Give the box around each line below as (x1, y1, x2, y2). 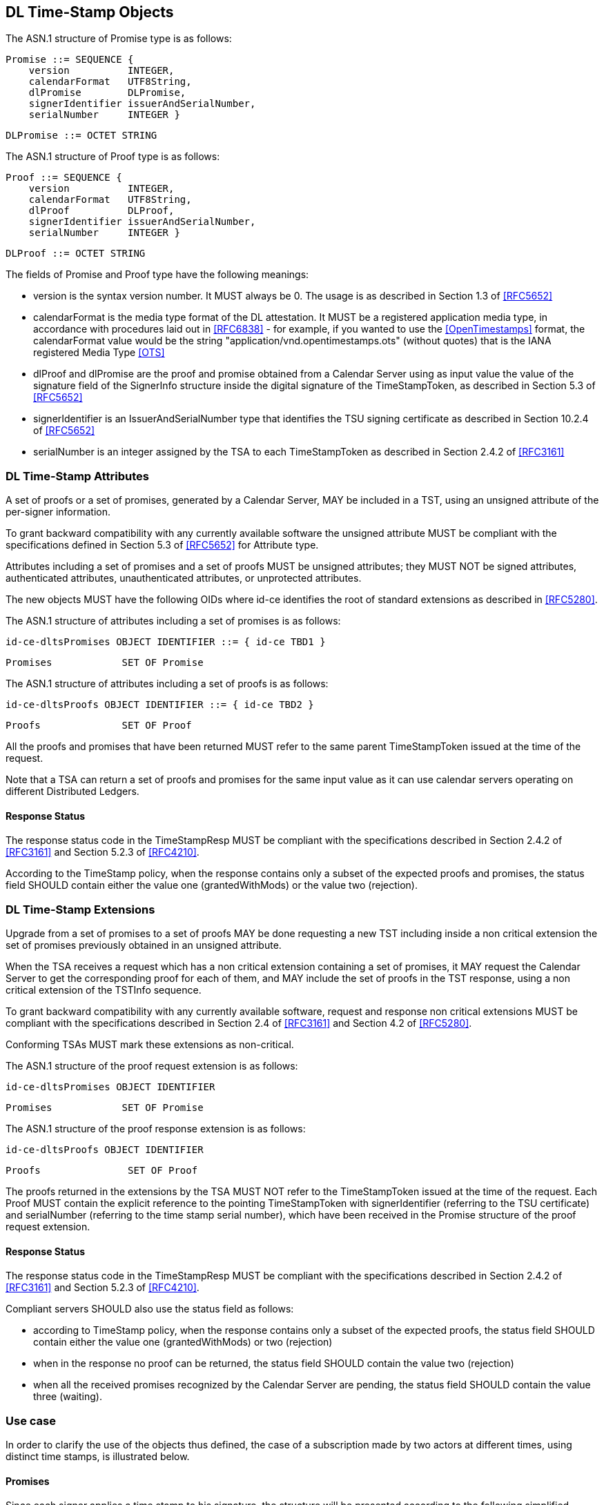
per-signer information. (6, 506, 111, 518)
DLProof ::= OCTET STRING (6, 248, 146, 259)
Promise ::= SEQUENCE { (6, 54, 134, 66)
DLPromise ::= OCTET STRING (6, 130, 157, 141)
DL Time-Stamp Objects (6, 3, 174, 21)
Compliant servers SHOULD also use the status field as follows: (6, 1303, 294, 1315)
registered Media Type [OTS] (33, 346, 165, 359)
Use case (6, 1413, 56, 1428)
